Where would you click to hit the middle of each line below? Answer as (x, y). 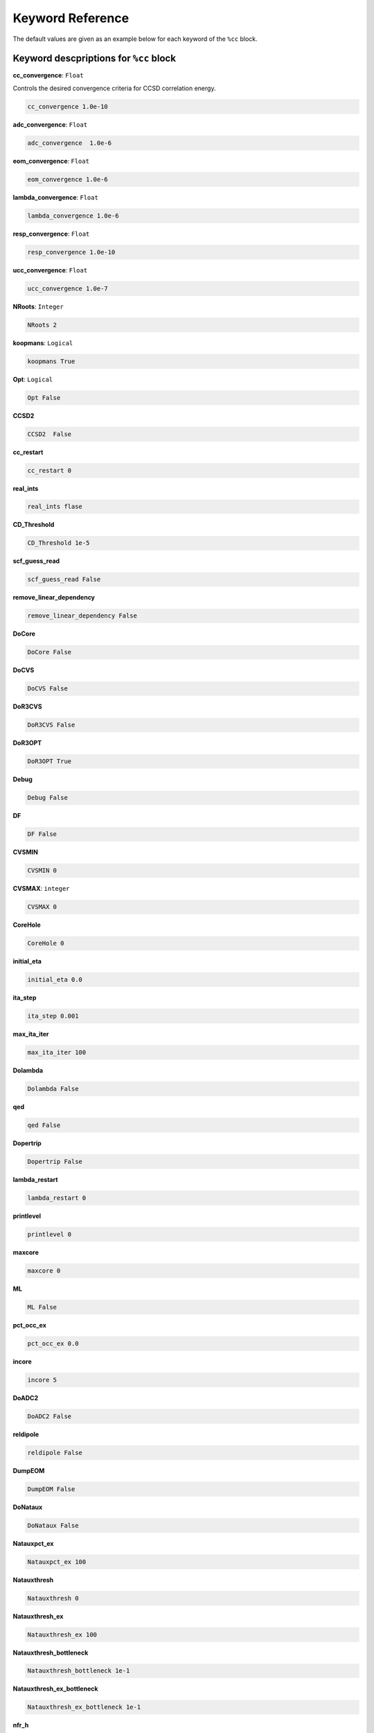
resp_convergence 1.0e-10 (71, 252)
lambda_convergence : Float (55, 197)
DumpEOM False (51, 1489)
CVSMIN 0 (42, 871)
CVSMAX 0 (42, 907)
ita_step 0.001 (53, 1016)
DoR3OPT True (50, 761)
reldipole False (55, 1453)
